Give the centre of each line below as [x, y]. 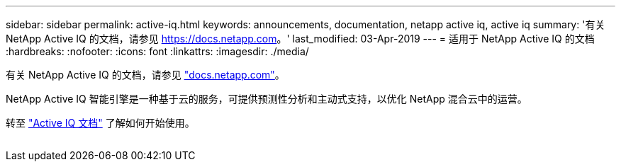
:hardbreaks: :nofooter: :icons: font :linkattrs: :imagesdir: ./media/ [157, 51]
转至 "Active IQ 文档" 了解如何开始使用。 [100, 123]
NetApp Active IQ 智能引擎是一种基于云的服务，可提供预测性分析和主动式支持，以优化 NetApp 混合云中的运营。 [267, 99]
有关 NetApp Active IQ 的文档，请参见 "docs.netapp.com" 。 [145, 75]
